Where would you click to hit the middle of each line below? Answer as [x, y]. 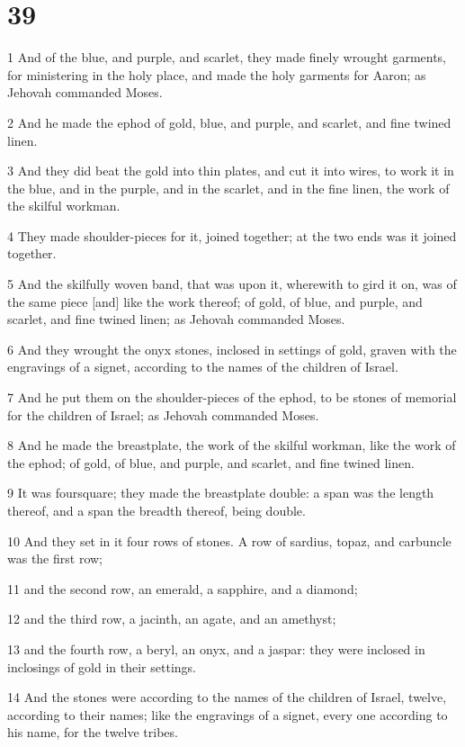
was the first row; [55, 558]
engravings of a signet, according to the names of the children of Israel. [203, 367]
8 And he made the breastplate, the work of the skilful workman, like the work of [232, 445]
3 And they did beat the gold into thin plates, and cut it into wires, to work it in [231, 171]
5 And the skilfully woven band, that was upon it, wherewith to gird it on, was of [232, 284]
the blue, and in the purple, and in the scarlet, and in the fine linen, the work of [228, 188]
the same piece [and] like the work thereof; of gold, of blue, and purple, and [215, 301]
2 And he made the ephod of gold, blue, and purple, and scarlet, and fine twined [229, 122]
